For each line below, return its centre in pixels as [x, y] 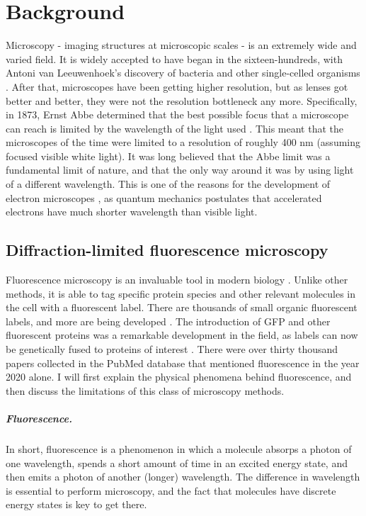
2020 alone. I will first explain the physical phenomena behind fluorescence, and [179, 377]
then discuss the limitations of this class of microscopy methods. [145, 390]
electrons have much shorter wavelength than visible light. [132, 212]
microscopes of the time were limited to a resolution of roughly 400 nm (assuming [183, 142]
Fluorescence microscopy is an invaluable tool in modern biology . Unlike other [177, 280]
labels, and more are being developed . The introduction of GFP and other [168, 321]
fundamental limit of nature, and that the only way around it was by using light [180, 170]
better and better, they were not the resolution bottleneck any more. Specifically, [182, 100]
